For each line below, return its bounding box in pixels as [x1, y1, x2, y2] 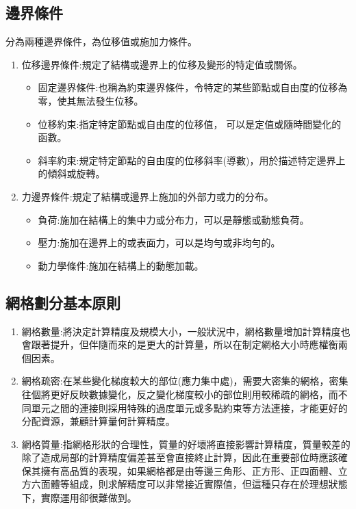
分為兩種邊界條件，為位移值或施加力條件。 [5, 34, 197, 49]
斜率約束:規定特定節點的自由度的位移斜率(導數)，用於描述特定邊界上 [38, 153, 346, 167]
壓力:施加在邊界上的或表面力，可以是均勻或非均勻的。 [38, 235, 281, 250]
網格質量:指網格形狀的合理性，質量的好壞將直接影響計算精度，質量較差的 [21, 436, 351, 451]
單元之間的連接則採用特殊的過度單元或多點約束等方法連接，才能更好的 [31, 400, 348, 415]
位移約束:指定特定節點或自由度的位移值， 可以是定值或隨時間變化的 [38, 116, 342, 131]
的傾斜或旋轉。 [38, 166, 105, 181]
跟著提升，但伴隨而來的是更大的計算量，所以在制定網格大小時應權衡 [31, 337, 338, 352]
